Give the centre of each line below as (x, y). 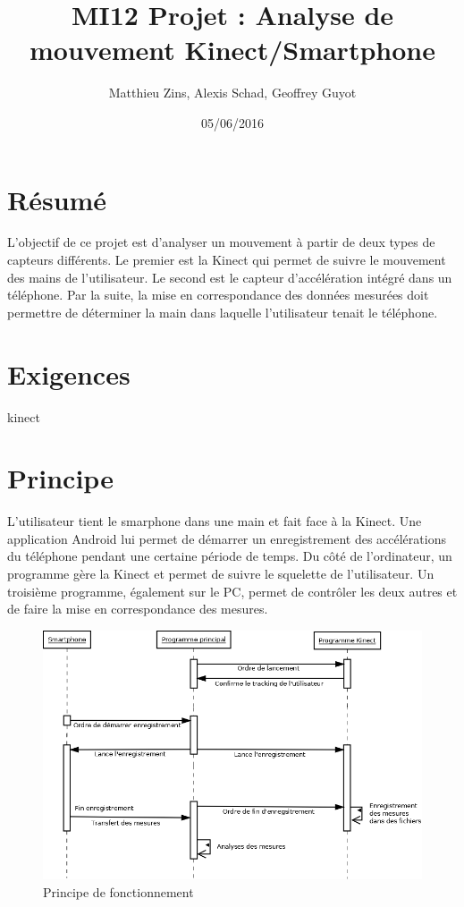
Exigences (69, 373)
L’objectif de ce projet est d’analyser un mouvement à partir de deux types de (221, 242)
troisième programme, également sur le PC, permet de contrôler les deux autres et (232, 591)
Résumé (57, 199)
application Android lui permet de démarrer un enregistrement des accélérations (227, 538)
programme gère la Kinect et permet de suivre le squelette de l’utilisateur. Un (221, 574)
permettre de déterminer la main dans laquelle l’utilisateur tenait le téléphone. (223, 312)
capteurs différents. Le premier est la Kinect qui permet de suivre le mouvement (227, 260)
